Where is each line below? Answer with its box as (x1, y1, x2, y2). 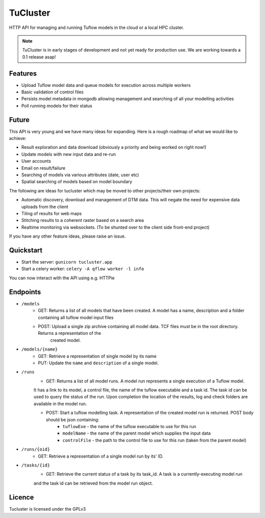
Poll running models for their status (21, 103, 93, 109)
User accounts (21, 158, 51, 164)
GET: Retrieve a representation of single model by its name (38, 353, 157, 359)
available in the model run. (33, 401, 87, 407)
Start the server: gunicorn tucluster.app (21, 259, 112, 265)
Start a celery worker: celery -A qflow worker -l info (21, 266, 144, 272)
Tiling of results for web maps (21, 211, 82, 216)
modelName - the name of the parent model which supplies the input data (62, 430, 211, 436)
